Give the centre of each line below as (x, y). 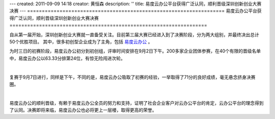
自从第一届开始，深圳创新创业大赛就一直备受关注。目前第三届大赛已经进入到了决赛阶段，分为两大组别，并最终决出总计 (134, 34)
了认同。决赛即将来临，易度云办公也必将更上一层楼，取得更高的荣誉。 (83, 110)
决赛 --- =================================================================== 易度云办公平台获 (135, 11)
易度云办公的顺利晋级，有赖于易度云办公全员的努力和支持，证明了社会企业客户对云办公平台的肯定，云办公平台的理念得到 (136, 103)
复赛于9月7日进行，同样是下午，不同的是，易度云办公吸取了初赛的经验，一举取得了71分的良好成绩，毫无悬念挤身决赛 (132, 77)
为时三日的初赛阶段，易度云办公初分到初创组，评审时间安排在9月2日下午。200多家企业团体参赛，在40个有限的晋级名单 (135, 51)
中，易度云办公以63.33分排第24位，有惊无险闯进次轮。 (67, 58)
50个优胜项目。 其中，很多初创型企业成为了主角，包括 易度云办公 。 (81, 41)
